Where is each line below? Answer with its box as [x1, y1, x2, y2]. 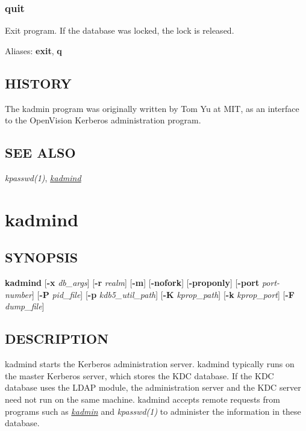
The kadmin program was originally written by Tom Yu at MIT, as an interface [5, 102, 299, 114]
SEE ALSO [5, 143, 76, 162]
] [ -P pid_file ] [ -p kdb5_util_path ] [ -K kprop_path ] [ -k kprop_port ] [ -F [31, 288, 295, 300]
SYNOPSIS [5, 248, 78, 267]
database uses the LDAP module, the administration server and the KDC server [5, 381, 301, 394]
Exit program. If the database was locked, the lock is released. [5, 24, 234, 37]
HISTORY [5, 73, 72, 92]
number [5, 288, 32, 300]
